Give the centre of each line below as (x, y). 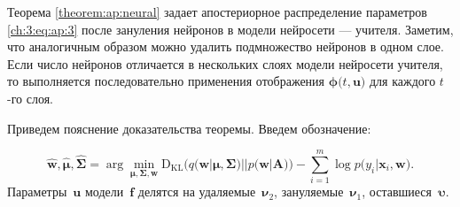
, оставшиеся (397, 192)
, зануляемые (309, 192)
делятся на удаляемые (197, 192)
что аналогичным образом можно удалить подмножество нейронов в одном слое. (226, 46)
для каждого (402, 81)
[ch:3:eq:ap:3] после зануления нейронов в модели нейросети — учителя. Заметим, (230, 29)
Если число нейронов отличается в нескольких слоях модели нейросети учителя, (225, 63)
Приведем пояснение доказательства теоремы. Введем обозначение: (189, 128)
